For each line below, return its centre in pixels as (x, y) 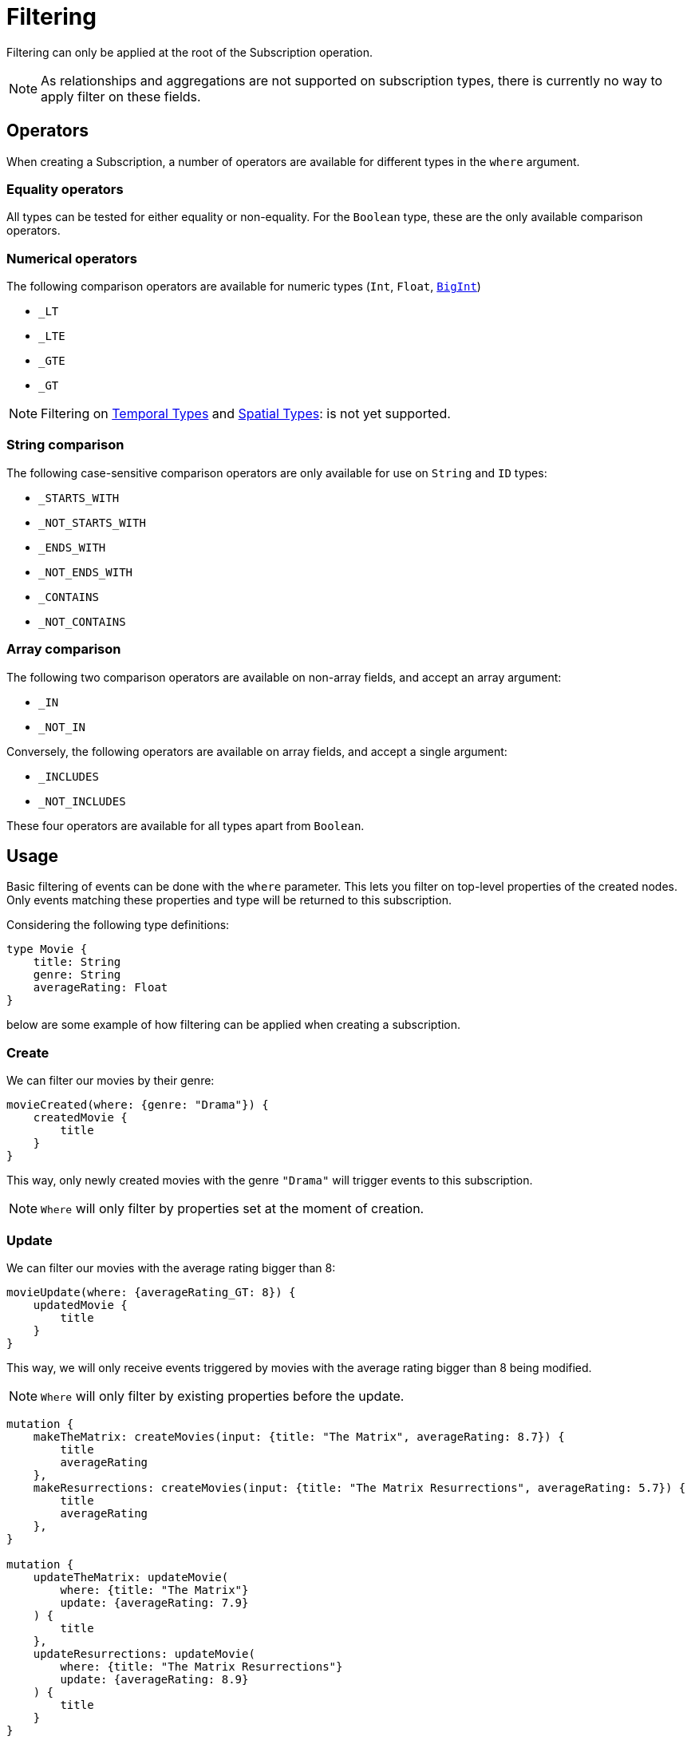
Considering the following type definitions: (118, 925)
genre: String (77, 975)
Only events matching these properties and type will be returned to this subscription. (229, 900)
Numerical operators (72, 258)
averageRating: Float (101, 988)
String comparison (65, 445)
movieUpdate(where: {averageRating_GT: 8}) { (151, 1292)
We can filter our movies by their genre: (111, 1081)
